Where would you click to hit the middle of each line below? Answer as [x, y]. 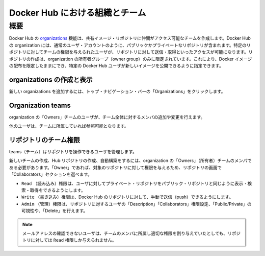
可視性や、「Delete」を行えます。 [54, 211]
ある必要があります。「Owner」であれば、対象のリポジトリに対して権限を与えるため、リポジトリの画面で [115, 167]
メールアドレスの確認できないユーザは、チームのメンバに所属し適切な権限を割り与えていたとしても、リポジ [132, 233]
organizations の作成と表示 [51, 80]
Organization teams [40, 105]
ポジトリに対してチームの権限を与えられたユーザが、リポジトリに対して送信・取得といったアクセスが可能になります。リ [131, 52]
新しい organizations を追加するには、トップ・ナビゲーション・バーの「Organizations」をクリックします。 [117, 91]
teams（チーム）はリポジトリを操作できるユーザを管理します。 [73, 152]
